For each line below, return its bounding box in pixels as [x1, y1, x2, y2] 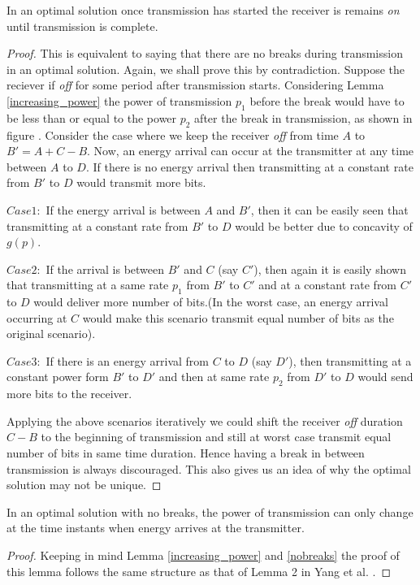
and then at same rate [158, 368, 270, 385]
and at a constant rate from [258, 276, 397, 293]
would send [357, 368, 414, 385]
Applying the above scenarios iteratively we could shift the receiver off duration [6, 412, 403, 429]
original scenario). [6, 325, 96, 342]
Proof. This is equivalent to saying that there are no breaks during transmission [6, 45, 403, 62]
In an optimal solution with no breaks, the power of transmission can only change [6, 503, 414, 520]
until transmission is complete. [6, 17, 158, 34]
